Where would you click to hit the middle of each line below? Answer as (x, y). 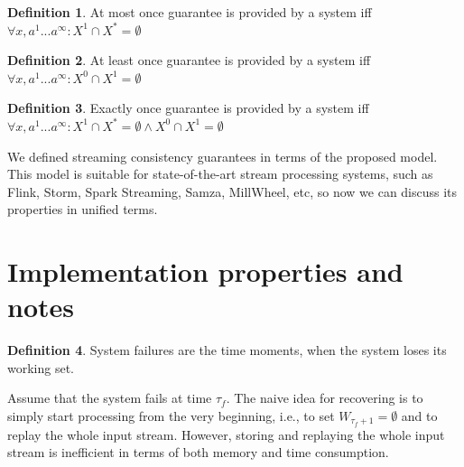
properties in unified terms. (83, 209)
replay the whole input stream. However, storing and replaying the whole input (226, 434)
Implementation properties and (205, 271)
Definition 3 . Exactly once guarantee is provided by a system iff (188, 108)
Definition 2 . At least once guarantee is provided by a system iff (189, 60)
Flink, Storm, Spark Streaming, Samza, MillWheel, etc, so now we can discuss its (232, 191)
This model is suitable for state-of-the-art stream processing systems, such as (220, 174)
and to (419, 416)
